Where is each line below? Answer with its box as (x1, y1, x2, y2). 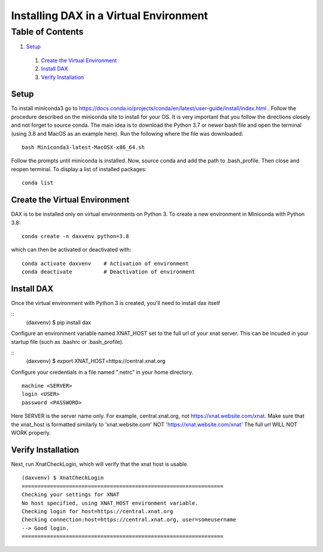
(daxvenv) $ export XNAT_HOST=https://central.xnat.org (26, 358, 166, 365)
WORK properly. (11, 429, 51, 437)
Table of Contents (11, 26, 84, 37)
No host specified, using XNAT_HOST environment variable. (22, 499, 199, 507)
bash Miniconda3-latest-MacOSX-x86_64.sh (22, 144, 145, 151)
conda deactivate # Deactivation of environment (22, 269, 196, 275)
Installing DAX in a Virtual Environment (11, 9, 209, 22)
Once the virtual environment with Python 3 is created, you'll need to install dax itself (11, 299, 221, 306)
